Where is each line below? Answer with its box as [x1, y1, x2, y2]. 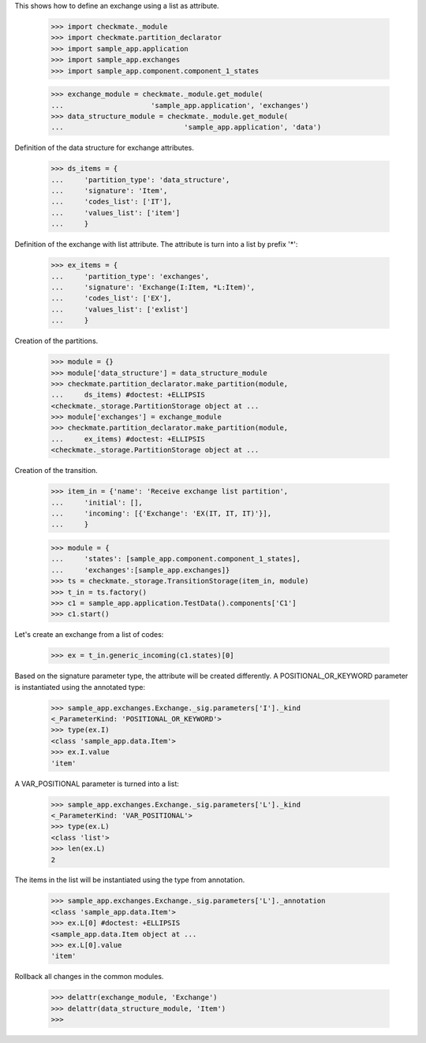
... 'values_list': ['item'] [50, 208, 181, 217]
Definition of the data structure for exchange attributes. [14, 143, 195, 153]
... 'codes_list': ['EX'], [50, 294, 173, 303]
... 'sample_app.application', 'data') [50, 123, 322, 132]
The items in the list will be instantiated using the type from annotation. [14, 875, 245, 885]
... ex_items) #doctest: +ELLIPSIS [50, 434, 205, 443]
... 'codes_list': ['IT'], [50, 197, 173, 207]
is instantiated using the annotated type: [14, 682, 146, 691]
